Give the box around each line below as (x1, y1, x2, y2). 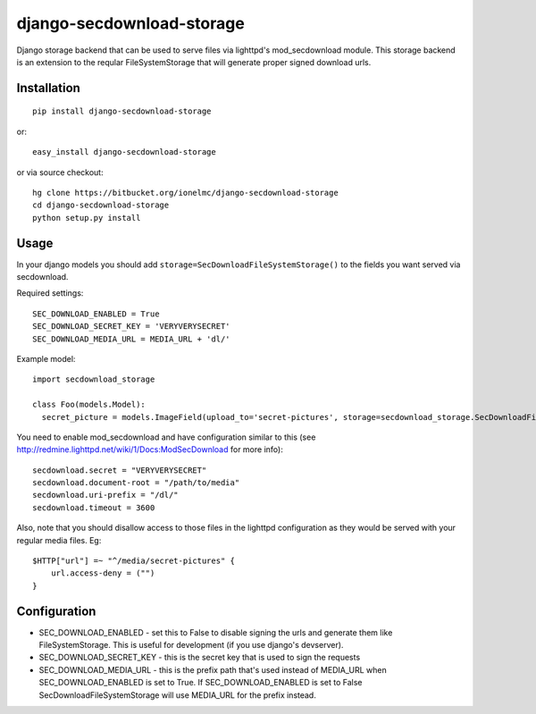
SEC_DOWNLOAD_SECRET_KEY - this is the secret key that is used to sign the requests (38, 652, 361, 663)
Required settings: (16, 288, 84, 298)
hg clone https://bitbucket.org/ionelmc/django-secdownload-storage (32, 188, 339, 197)
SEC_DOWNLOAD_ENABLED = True (32, 308, 160, 319)
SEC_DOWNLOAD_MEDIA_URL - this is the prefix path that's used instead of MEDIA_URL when (38, 664, 388, 675)
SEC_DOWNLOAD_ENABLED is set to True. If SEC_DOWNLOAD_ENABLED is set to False (38, 677, 363, 688)
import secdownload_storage (32, 374, 155, 384)
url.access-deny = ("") (50, 568, 155, 578)
